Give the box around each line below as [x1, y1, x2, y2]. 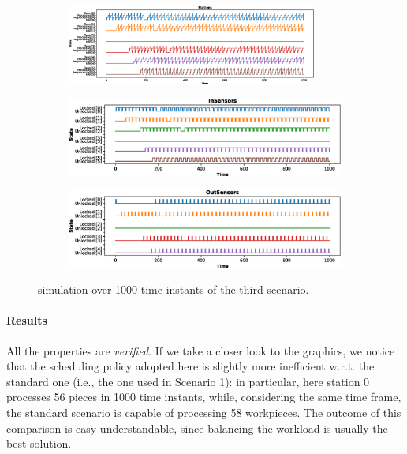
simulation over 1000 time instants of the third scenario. [38, 281, 309, 298]
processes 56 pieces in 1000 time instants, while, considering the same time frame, [6, 388, 401, 405]
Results [6, 312, 47, 328]
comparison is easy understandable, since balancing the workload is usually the [6, 419, 388, 436]
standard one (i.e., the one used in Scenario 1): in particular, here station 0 [6, 373, 370, 389]
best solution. [6, 435, 72, 452]
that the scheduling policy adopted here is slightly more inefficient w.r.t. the [6, 358, 375, 374]
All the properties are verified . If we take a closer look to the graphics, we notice [6, 342, 395, 358]
